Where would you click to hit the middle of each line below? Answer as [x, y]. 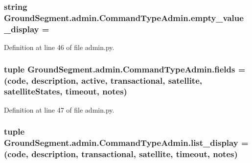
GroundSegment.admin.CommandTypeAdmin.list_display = [126, 143]
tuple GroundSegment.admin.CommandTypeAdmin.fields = [125, 69]
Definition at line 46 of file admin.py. [59, 47]
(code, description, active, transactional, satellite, [103, 80]
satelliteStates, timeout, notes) [66, 91]
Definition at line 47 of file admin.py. [59, 109]
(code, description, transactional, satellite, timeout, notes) [121, 154]
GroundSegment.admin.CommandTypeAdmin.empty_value [124, 17]
